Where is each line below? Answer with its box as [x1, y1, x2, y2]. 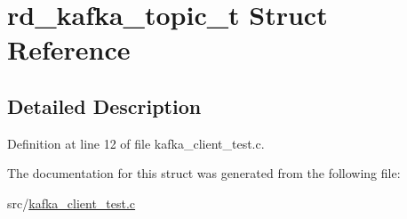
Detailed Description [7, 92, 202, 119]
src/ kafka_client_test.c [7, 193, 136, 212]
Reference [7, 31, 131, 68]
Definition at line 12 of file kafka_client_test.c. [7, 134, 265, 152]
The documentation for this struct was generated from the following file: [7, 164, 401, 182]
